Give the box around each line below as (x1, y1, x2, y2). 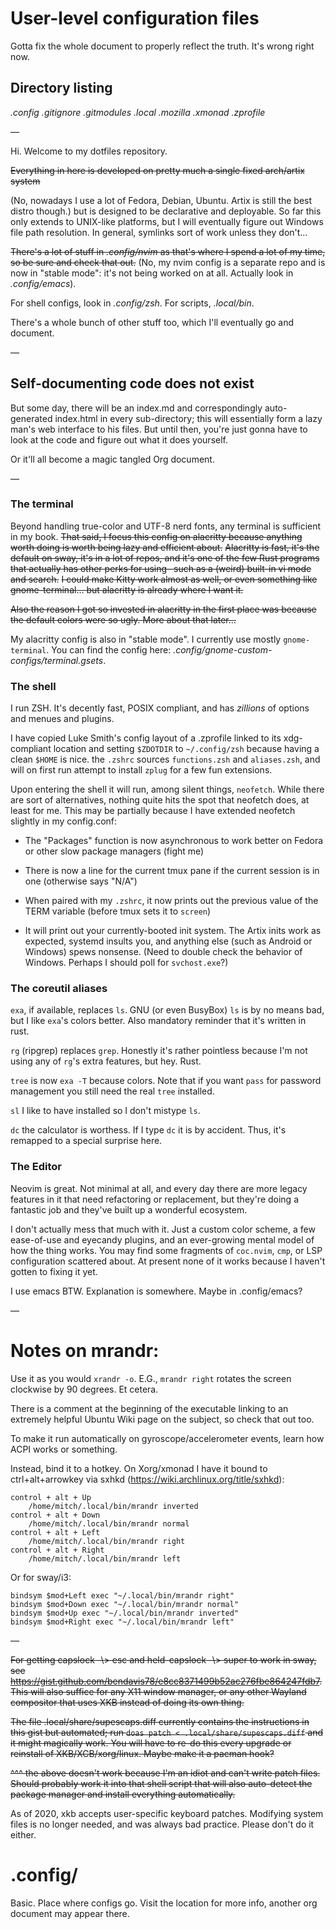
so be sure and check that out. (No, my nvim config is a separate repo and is (10, 256, 326, 268)
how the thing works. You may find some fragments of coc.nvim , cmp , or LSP (10, 1244, 323, 1256)
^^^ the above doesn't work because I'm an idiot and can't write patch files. (10, 1767, 321, 1779)
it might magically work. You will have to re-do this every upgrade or (10, 1737, 292, 1749)
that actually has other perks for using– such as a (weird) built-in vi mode (10, 562, 312, 574)
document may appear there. (10, 1907, 130, 1919)
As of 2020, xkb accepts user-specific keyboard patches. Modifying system (10, 1807, 324, 1819)
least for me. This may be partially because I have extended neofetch (10, 805, 296, 817)
